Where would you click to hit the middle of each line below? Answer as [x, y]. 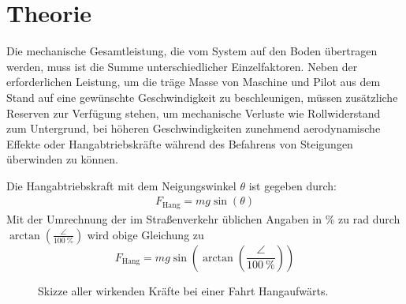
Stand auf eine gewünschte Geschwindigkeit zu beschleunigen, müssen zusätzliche [202, 97]
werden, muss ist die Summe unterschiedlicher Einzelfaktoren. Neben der [182, 66]
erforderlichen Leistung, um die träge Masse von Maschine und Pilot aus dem [194, 82]
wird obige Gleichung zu [145, 234]
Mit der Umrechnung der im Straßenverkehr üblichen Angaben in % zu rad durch [203, 218]
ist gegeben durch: [292, 185]
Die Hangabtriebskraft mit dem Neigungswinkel [121, 185]
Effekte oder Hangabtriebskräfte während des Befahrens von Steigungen [180, 143]
